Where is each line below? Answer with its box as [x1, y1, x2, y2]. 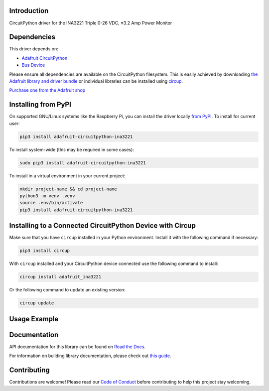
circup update [19, 300, 54, 306]
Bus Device [21, 62, 45, 68]
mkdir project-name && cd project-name [19, 186, 117, 192]
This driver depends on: [9, 46, 58, 52]
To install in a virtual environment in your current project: [9, 172, 126, 179]
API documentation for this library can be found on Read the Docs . [9, 344, 146, 350]
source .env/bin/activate [19, 200, 83, 206]
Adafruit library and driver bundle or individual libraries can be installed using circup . [9, 78, 183, 84]
